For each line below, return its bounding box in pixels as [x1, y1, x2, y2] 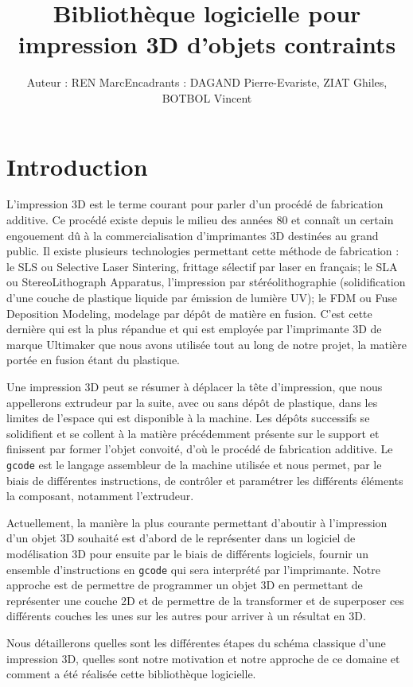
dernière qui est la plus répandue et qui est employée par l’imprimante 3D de [6, 320, 382, 337]
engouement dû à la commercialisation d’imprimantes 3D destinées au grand [6, 227, 379, 243]
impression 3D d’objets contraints [18, 28, 396, 60]
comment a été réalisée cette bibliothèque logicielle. [6, 666, 256, 682]
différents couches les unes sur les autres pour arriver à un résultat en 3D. [6, 607, 366, 624]
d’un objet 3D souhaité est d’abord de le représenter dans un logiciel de [6, 530, 356, 546]
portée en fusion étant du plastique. [6, 351, 180, 368]
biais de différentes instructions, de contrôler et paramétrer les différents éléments [6, 472, 403, 488]
